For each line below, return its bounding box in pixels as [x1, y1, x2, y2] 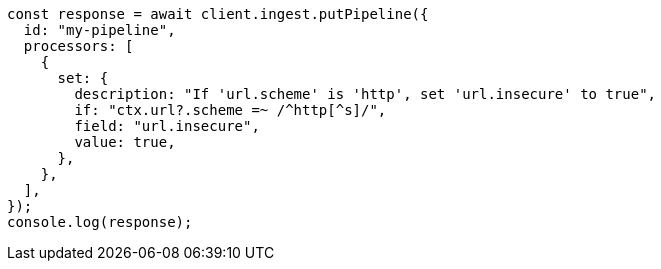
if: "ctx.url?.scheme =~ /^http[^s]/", [74, 102, 387, 118]
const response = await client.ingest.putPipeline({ [7, 6, 429, 22]
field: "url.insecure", [74, 118, 260, 134]
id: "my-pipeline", [23, 22, 176, 38]
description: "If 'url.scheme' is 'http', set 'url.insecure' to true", [74, 86, 657, 102]
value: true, [74, 134, 176, 150]
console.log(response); [7, 214, 193, 230]
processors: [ [23, 38, 134, 54]
